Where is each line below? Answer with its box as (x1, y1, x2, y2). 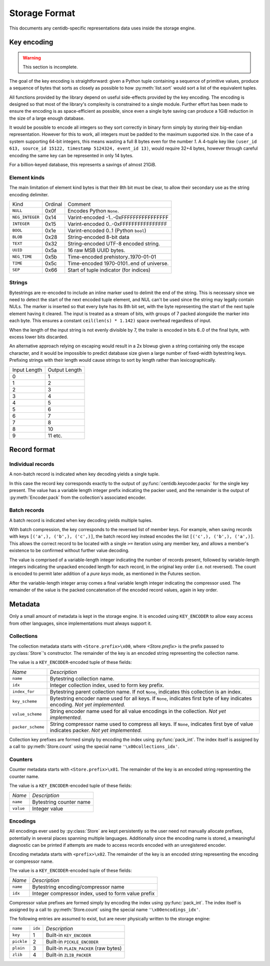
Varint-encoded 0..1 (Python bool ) (67, 227, 146, 234)
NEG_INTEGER (12, 214, 39, 220)
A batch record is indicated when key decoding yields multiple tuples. (9, 517, 152, 523)
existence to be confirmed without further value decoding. (9, 548, 129, 554)
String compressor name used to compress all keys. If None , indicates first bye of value (49, 720, 253, 728)
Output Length (47, 366, 82, 373)
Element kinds (9, 174, 45, 181)
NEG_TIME (12, 254, 32, 260)
